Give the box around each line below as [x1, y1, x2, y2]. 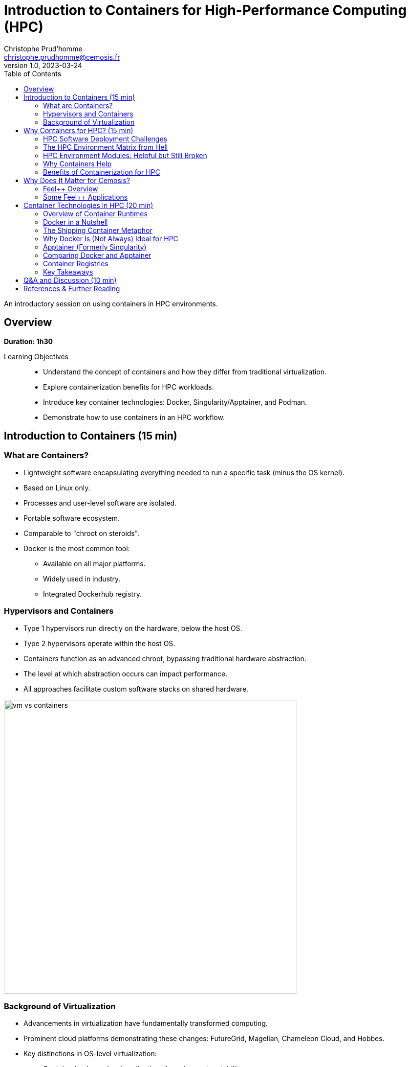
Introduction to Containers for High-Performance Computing [4, 2, 407, 19]
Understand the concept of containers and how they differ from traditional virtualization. [43, 367, 326, 376]
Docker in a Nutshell [43, 217, 108, 226]
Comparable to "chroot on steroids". [23, 529, 140, 537]
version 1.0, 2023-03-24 [4, 61, 83, 70]
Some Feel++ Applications [43, 192, 128, 201]
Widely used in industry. [43, 574, 121, 583]
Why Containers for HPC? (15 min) [23, 126, 133, 135]
